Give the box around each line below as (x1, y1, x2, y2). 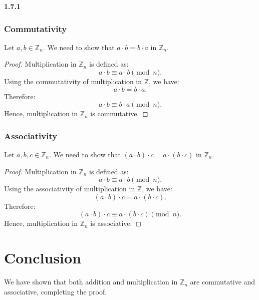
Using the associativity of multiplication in (4, 183, 135, 194)
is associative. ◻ (90, 218, 142, 228)
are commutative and (190, 276, 255, 287)
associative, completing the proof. (4, 286, 107, 296)
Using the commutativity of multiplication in (4, 76, 142, 86)
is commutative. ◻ (90, 108, 148, 119)
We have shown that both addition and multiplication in (4, 276, 178, 287)
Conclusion (4, 247, 82, 268)
